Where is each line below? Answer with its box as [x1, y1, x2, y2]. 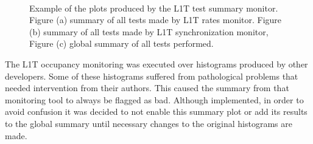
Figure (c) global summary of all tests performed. [29, 37, 214, 50]
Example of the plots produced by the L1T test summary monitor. [29, 1, 278, 14]
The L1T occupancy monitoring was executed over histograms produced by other [5, 57, 308, 70]
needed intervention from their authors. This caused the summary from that [5, 81, 289, 94]
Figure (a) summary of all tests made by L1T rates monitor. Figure [29, 13, 282, 26]
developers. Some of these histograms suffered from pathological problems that [5, 69, 298, 82]
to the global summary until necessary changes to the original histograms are [5, 117, 292, 129]
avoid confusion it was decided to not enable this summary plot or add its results [5, 105, 308, 118]
